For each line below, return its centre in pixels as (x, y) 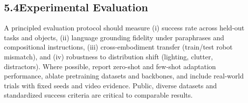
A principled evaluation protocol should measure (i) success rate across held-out (124, 28)
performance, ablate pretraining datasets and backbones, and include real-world (124, 76)
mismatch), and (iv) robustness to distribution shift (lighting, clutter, (109, 56)
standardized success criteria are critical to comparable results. (98, 95)
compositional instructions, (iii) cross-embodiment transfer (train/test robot (118, 47)
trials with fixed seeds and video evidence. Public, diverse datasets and (110, 85)
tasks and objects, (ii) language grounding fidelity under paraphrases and (114, 37)
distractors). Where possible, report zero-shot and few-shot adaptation (110, 66)
